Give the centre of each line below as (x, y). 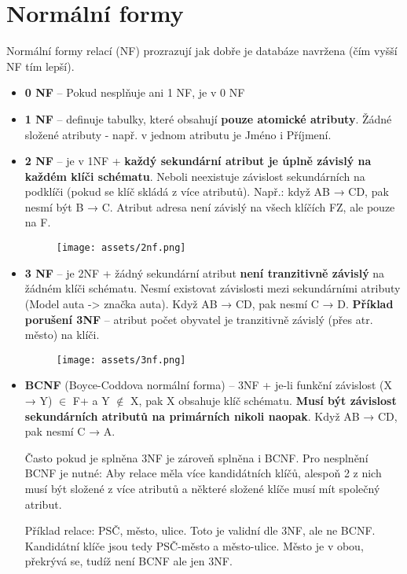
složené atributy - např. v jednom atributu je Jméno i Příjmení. (178, 134)
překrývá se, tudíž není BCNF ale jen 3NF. (128, 561)
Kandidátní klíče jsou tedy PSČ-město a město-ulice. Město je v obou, (194, 545)
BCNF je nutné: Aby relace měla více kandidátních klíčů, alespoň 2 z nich (203, 473)
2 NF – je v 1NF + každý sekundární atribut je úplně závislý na (198, 161)
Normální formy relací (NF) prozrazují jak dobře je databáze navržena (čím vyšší (202, 51)
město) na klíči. (62, 335)
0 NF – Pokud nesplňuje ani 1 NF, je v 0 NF (135, 92)
